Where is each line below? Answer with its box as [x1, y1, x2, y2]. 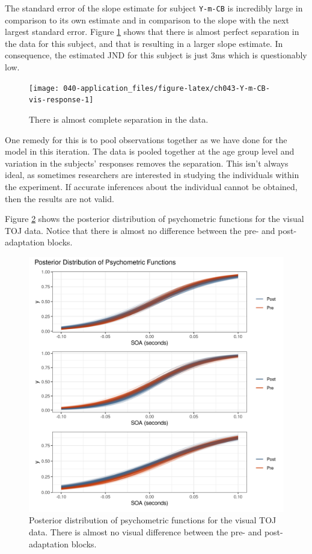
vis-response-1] [29, 96, 94, 105]
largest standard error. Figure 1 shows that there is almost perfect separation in [5, 25, 299, 38]
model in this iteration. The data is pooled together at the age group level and [5, 145, 295, 158]
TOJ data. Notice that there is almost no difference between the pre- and [5, 224, 275, 236]
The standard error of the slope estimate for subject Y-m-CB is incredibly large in [5, 2, 303, 14]
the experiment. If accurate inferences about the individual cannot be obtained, [5, 180, 298, 192]
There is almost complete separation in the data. [29, 112, 209, 125]
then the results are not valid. [5, 192, 114, 205]
